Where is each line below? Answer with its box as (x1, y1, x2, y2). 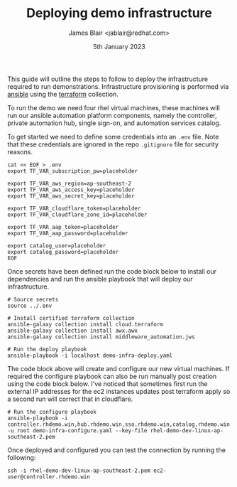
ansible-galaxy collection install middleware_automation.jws (7, 333, 195, 341)
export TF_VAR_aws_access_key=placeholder (7, 186, 135, 193)
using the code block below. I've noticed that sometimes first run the (7, 379, 208, 388)
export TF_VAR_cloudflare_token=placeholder (7, 205, 141, 212)
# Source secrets (7, 296, 59, 303)
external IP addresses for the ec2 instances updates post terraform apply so (7, 387, 231, 395)
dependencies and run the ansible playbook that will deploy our (7, 274, 193, 283)
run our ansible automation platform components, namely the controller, (7, 111, 218, 119)
